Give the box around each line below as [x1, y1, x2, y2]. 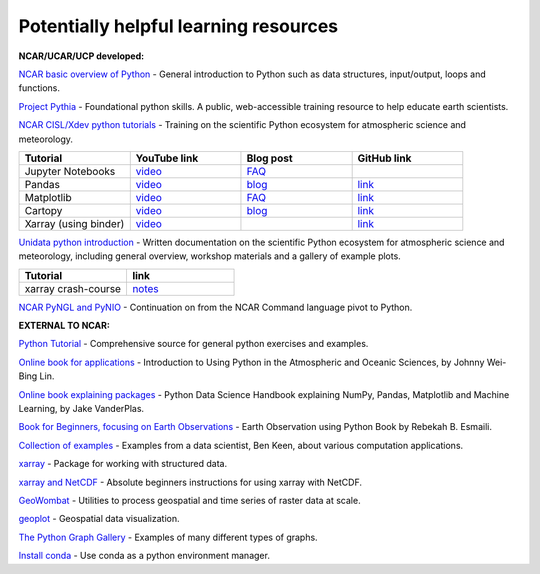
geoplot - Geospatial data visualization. [18, 513, 180, 525]
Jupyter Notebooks [24, 164, 116, 178]
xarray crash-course [24, 281, 122, 295]
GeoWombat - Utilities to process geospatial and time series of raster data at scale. [18, 494, 361, 506]
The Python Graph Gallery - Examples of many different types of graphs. [18, 531, 319, 543]
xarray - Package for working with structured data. [18, 458, 228, 470]
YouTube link [135, 151, 199, 165]
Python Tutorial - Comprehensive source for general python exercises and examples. [18, 338, 369, 350]
